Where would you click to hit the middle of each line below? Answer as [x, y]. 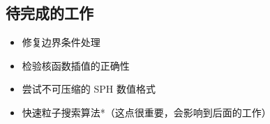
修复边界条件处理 [61, 42]
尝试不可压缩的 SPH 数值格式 [89, 89]
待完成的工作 [50, 13]
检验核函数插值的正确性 [76, 65]
